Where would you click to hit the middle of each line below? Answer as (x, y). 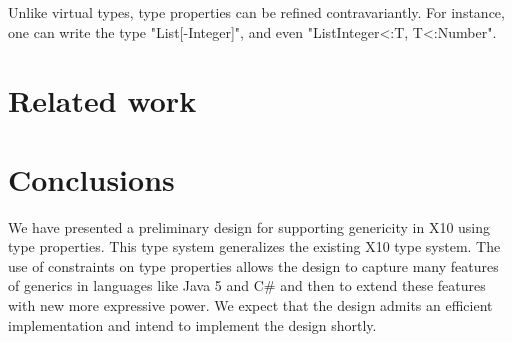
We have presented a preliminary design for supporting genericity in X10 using (249, 226)
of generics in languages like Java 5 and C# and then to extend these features (247, 285)
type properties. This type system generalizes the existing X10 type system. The (254, 246)
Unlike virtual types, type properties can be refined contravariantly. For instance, (256, 12)
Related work (102, 100)
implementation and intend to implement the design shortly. (192, 324)
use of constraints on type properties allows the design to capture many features (253, 265)
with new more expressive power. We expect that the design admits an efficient (250, 305)
